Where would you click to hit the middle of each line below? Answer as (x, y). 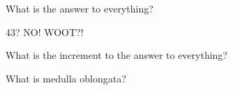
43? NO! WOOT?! (45, 31)
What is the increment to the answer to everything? (116, 55)
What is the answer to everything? (80, 8)
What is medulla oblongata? (66, 78)
